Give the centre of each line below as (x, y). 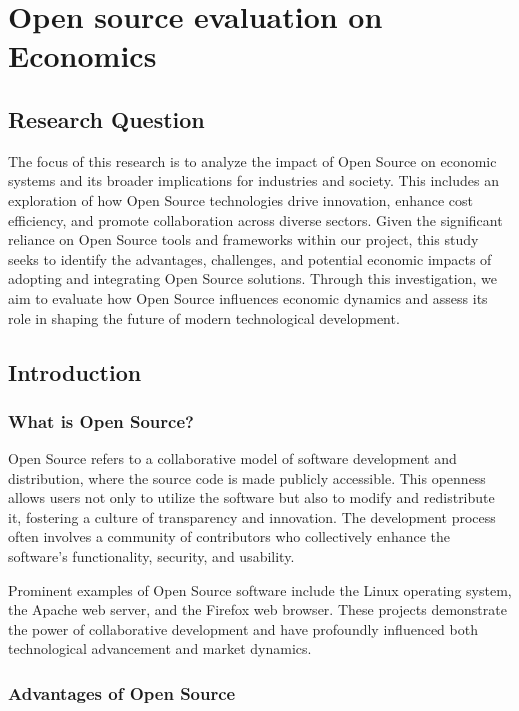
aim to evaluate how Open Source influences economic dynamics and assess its (248, 297)
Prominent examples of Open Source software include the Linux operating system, (260, 589)
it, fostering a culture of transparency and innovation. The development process (252, 516)
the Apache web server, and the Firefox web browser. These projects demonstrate (257, 609)
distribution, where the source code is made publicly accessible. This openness (247, 477)
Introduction (75, 371)
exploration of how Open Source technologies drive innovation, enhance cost (241, 199)
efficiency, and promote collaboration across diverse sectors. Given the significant (255, 219)
